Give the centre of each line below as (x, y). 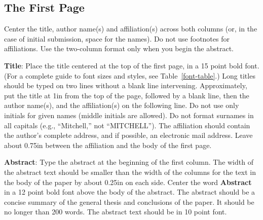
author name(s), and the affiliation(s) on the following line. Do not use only (122, 105)
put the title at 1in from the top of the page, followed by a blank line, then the (127, 95)
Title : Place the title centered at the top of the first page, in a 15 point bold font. (132, 65)
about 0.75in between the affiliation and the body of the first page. (108, 145)
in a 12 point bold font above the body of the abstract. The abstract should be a (130, 192)
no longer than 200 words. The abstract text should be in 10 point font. (116, 212)
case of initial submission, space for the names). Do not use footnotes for (117, 38)
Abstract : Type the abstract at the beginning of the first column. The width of (129, 162)
